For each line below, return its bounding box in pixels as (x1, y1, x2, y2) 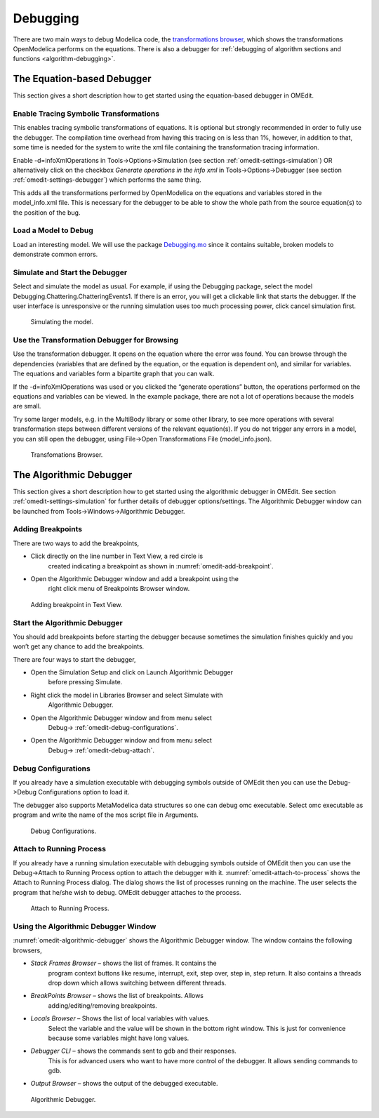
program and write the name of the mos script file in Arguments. (13, 811, 199, 819)
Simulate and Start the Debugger (13, 267, 128, 277)
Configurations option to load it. (37, 788, 130, 797)
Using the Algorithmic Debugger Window (13, 921, 157, 931)
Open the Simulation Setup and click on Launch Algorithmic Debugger (30, 668, 234, 677)
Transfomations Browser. (30, 451, 103, 459)
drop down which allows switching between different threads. (48, 978, 227, 987)
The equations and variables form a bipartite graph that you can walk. (13, 369, 215, 378)
